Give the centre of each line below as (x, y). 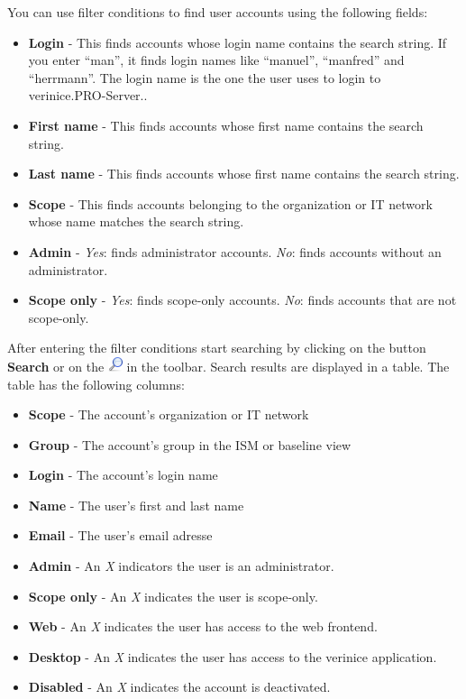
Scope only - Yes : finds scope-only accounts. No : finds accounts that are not (242, 300)
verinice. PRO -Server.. (88, 95)
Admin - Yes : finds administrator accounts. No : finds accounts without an (235, 251)
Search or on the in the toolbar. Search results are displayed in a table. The (228, 366)
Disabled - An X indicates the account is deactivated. (179, 687)
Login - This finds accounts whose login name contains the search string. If (238, 42)
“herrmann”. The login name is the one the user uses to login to (205, 77)
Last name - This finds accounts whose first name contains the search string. (244, 174)
